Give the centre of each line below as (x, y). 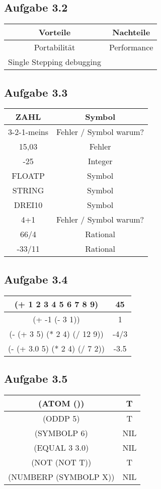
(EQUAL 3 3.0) (61, 447)
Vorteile (55, 32)
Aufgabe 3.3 (36, 92)
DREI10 (28, 205)
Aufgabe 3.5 (36, 378)
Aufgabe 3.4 (36, 279)
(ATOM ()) (61, 403)
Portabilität (55, 47)
